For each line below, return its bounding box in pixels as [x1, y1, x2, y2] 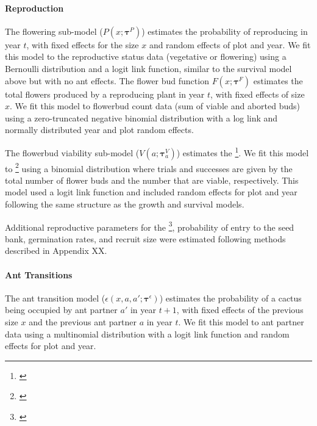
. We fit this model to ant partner [178, 316, 304, 328]
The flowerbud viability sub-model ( [5, 146, 140, 159]
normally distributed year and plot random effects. [5, 123, 194, 136]
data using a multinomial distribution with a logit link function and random [5, 327, 290, 340]
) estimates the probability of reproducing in [141, 24, 308, 37]
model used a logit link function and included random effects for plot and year [5, 186, 297, 198]
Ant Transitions [5, 268, 73, 281]
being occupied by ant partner [5, 303, 118, 316]
